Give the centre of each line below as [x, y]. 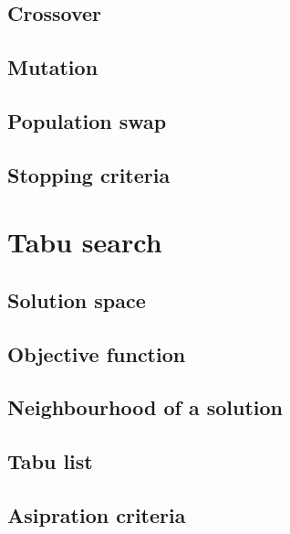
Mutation [53, 67]
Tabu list [50, 461]
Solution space [77, 299]
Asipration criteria [97, 515]
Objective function [97, 353]
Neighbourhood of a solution [145, 407]
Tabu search [85, 242]
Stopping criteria [89, 174]
